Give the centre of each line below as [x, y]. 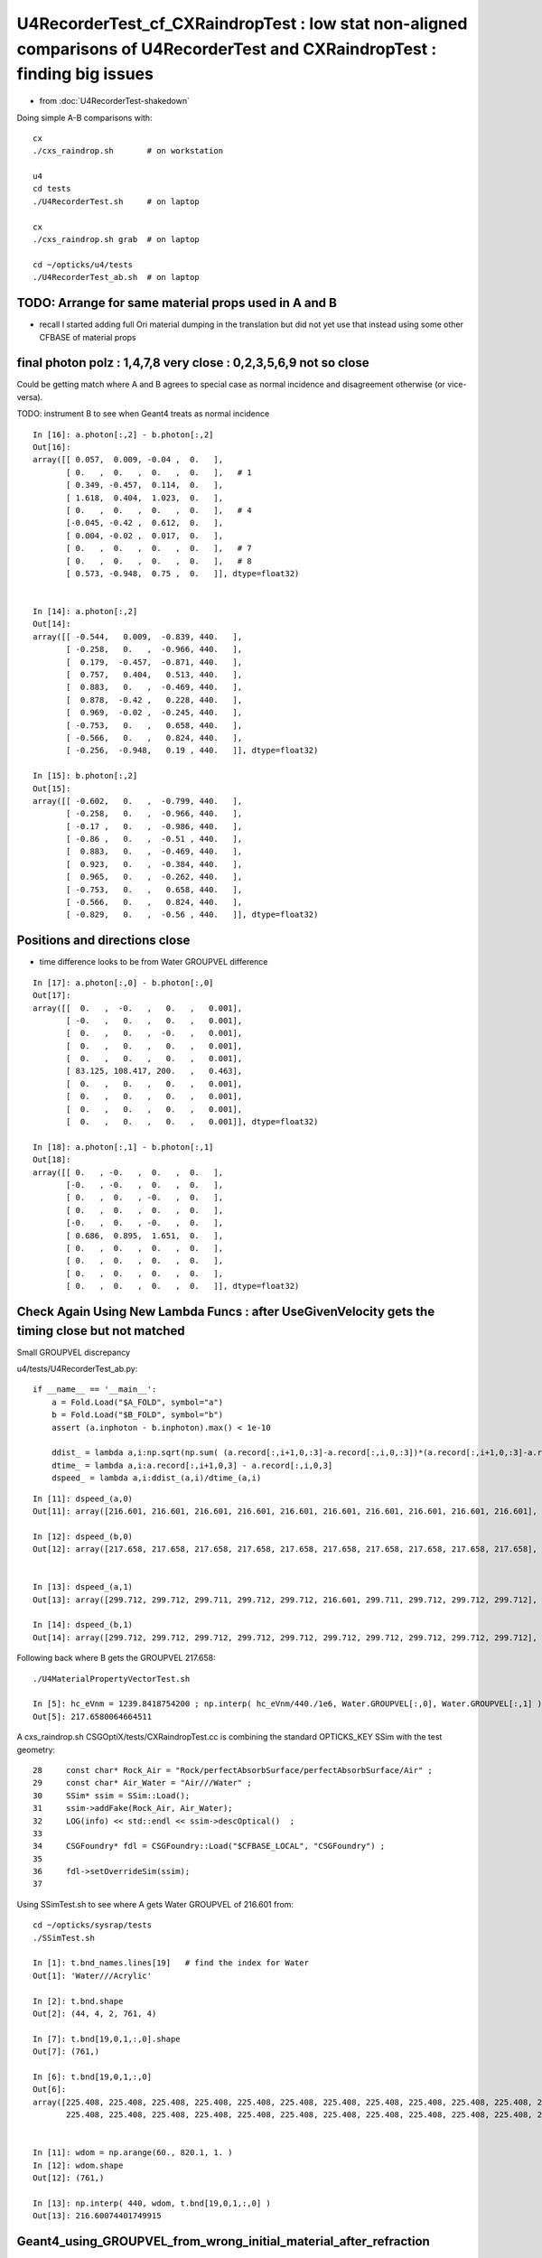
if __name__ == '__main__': [95, 1390]
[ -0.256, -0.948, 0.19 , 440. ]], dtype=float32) [192, 751]
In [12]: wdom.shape [78, 2165]
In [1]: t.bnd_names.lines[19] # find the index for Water [171, 1963]
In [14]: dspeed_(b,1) [83, 1625]
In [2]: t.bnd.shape [78, 2001]
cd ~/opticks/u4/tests [83, 265]
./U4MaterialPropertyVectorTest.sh [112, 1679]
